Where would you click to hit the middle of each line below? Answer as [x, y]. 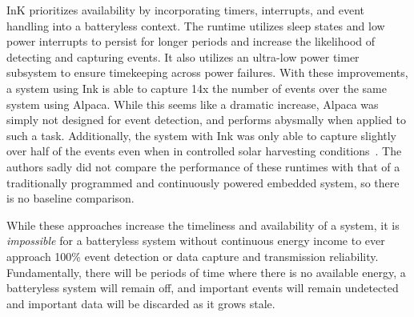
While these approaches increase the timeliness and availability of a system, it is [203, 225]
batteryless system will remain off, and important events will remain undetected [203, 288]
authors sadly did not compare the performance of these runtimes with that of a [203, 166]
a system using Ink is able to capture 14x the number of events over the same [197, 88]
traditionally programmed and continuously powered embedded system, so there [203, 182]
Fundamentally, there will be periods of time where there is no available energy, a [206, 272]
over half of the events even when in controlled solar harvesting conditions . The [204, 151]
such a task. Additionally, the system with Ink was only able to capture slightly [202, 135]
